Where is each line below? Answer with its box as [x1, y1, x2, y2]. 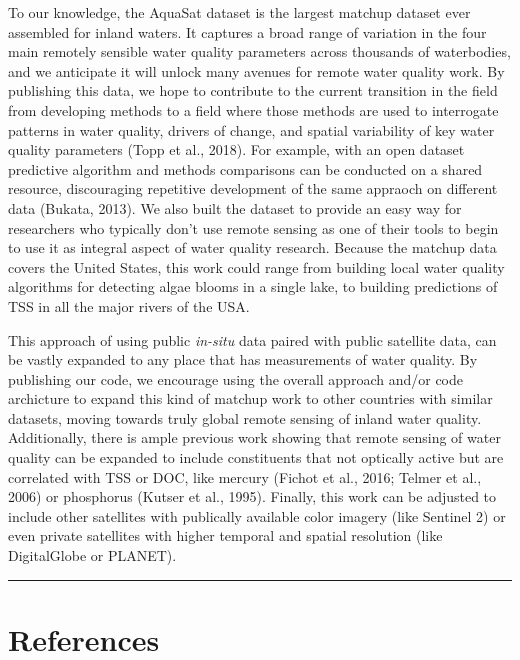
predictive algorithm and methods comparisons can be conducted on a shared [8, 158, 483, 179]
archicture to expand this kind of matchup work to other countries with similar [8, 388, 493, 409]
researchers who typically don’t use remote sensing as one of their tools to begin [8, 217, 499, 238]
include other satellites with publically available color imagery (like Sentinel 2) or [8, 505, 506, 526]
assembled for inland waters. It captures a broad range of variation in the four [8, 21, 487, 42]
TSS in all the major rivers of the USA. [8, 295, 250, 316]
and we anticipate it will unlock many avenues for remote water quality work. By [8, 60, 505, 81]
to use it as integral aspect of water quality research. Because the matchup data [8, 237, 497, 258]
